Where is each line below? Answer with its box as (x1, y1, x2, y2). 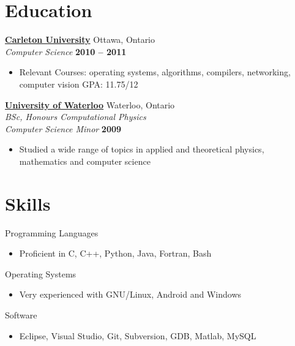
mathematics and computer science (19, 154, 151, 167)
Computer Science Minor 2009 (5, 122, 122, 135)
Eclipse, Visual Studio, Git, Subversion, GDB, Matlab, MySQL (19, 329, 256, 342)
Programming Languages (5, 226, 99, 239)
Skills (5, 190, 51, 216)
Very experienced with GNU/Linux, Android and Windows (19, 288, 242, 301)
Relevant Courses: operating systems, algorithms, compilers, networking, (19, 66, 291, 78)
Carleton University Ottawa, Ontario (5, 33, 155, 46)
